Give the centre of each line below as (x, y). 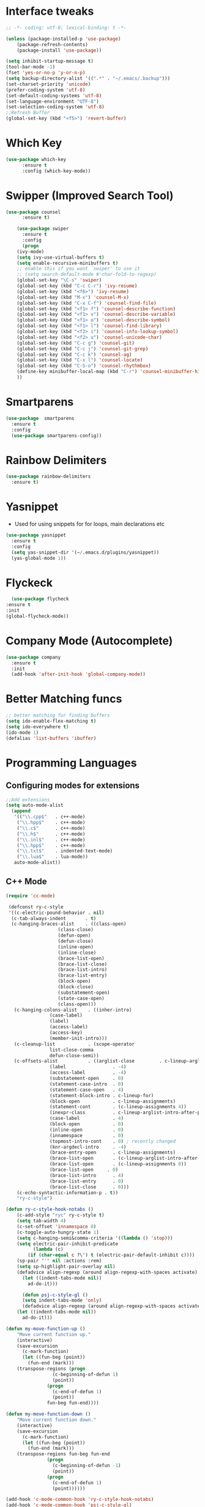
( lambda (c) (48, 1249)
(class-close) (76, 930)
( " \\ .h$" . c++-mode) (51, 834)
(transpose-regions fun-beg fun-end (64, 1454)
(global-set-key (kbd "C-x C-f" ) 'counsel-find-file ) (87, 303)
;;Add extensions (28, 800)
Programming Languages (71, 763)
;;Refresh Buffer (28, 113)
